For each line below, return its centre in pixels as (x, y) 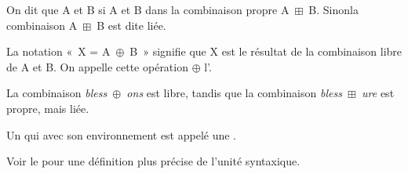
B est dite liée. (131, 25)
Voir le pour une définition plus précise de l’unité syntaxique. (153, 161)
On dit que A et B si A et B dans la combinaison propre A (148, 9)
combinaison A (42, 25)
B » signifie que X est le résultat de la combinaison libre (266, 51)
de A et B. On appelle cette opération (97, 66)
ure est (378, 93)
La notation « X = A (58, 51)
